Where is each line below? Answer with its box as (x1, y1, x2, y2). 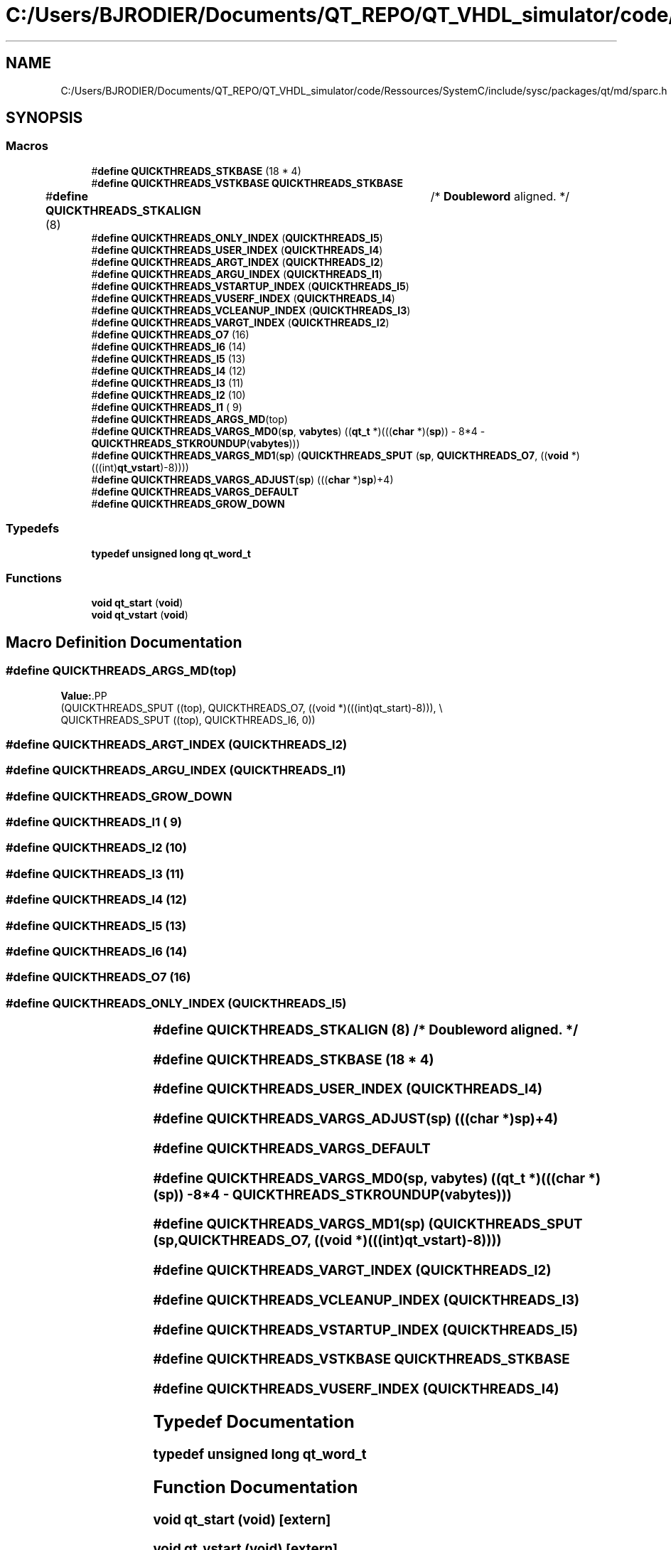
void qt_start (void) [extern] (153, 1511, 331, 1528)
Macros (6, 139, 48, 154)
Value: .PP (60, 689, 107, 702)
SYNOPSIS (6, 109, 83, 127)
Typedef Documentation (153, 1411, 355, 1432)
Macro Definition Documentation (6, 633, 242, 651)
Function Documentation (153, 1476, 358, 1497)
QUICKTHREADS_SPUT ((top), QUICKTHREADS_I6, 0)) (60, 713, 316, 726)
